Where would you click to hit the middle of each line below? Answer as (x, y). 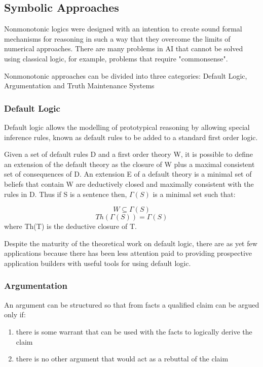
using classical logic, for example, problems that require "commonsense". (116, 58)
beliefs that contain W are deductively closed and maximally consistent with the (129, 183)
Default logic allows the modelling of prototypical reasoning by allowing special (127, 127)
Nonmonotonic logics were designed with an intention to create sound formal (123, 29)
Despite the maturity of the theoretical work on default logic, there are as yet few (131, 243)
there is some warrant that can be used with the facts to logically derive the (134, 331)
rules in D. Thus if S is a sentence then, (66, 194)
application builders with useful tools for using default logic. (98, 263)
